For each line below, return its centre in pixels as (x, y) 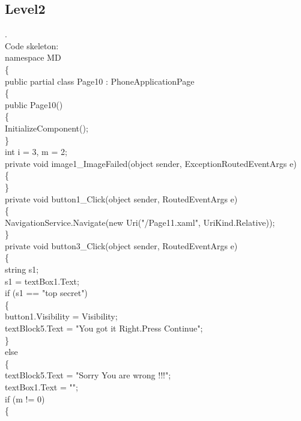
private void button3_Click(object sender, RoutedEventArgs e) (121, 245)
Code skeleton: (32, 45)
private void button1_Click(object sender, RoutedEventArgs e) (121, 198)
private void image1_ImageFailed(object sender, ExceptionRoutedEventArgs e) (151, 163)
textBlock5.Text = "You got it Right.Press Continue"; (104, 328)
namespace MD (33, 57)
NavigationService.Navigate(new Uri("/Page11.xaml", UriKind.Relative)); (140, 222)
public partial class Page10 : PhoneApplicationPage (100, 81)
